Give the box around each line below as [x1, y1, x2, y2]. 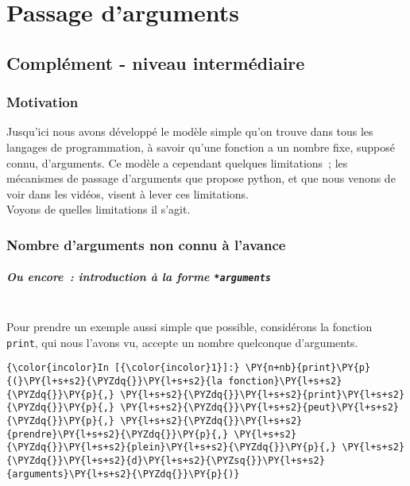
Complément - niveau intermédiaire [6, 50, 305, 75]
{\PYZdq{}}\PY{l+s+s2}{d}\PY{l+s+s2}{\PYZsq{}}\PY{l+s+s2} [6, 454, 325, 466]
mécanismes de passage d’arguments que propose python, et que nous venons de [6, 170, 396, 187]
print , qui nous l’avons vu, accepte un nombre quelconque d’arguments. [6, 334, 358, 350]
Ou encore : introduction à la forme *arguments [6, 268, 271, 285]
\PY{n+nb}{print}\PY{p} [245, 362, 371, 374]
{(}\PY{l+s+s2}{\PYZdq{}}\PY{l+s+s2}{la [6, 375, 223, 387]
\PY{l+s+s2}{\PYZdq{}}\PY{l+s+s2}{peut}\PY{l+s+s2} [120, 402, 399, 414]
